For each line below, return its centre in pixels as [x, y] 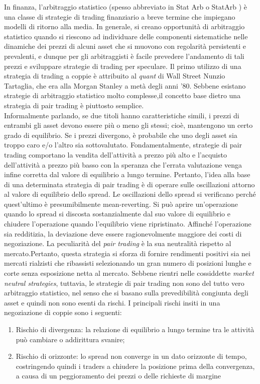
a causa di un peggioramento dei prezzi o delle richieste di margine [118, 376]
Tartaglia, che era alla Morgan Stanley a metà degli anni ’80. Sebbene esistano [125, 85]
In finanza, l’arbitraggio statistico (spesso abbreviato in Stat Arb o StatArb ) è [126, 7]
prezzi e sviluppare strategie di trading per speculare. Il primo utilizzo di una [123, 66]
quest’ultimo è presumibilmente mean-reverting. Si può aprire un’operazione [121, 204]
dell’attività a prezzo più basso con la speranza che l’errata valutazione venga [123, 164]
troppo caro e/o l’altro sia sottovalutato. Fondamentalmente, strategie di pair [123, 145]
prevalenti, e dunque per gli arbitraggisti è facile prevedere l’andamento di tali [124, 56]
